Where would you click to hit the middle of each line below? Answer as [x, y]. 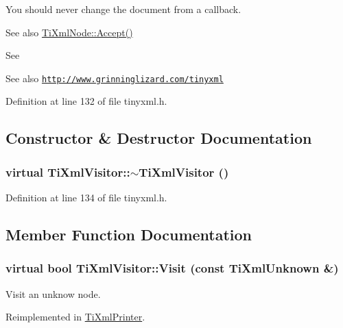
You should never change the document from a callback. [123, 9]
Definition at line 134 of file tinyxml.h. [86, 198]
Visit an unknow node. [53, 293]
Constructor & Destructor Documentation [159, 138]
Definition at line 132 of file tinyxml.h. [86, 101]
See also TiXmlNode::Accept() [69, 32]
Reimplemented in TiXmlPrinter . [75, 317]
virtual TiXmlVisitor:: [68, 172]
